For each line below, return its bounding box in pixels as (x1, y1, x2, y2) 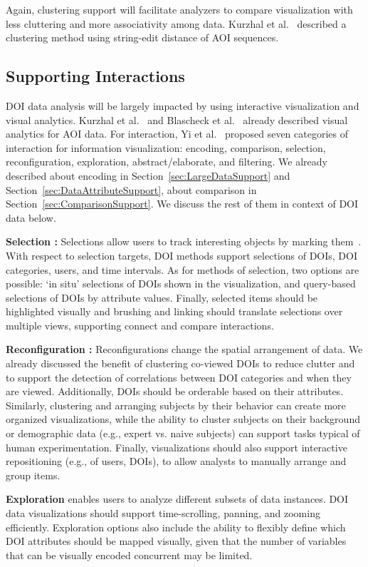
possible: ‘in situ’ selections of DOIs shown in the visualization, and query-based (6, 276, 356, 291)
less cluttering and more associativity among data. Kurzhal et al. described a (6, 16, 347, 31)
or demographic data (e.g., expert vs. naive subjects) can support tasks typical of (6, 426, 360, 441)
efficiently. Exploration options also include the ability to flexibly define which (6, 519, 346, 534)
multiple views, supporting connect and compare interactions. (6, 317, 274, 332)
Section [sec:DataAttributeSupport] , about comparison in (6, 182, 257, 197)
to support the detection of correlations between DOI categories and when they (6, 369, 352, 384)
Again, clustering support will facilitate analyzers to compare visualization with (6, 2, 353, 16)
